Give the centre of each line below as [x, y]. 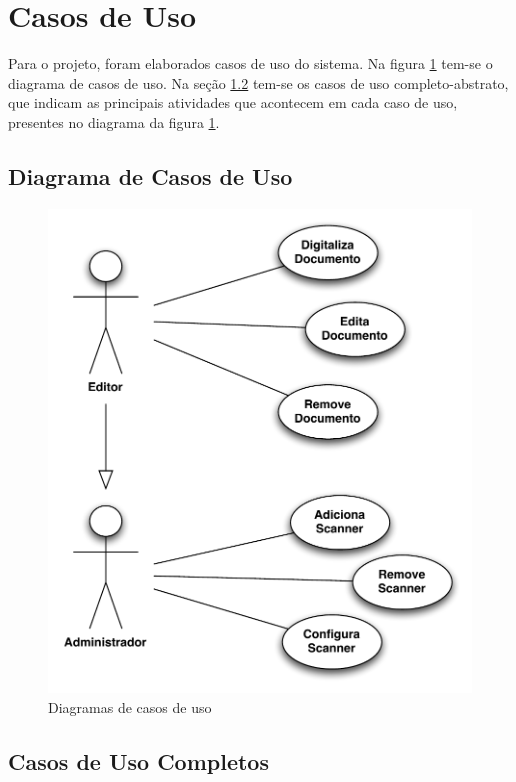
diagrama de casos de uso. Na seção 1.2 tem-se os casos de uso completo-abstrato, [258, 82]
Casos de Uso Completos [138, 760]
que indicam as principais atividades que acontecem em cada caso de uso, [233, 102]
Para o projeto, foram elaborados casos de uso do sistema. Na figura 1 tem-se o [250, 63]
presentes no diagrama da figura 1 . [114, 121]
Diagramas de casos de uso [130, 706]
